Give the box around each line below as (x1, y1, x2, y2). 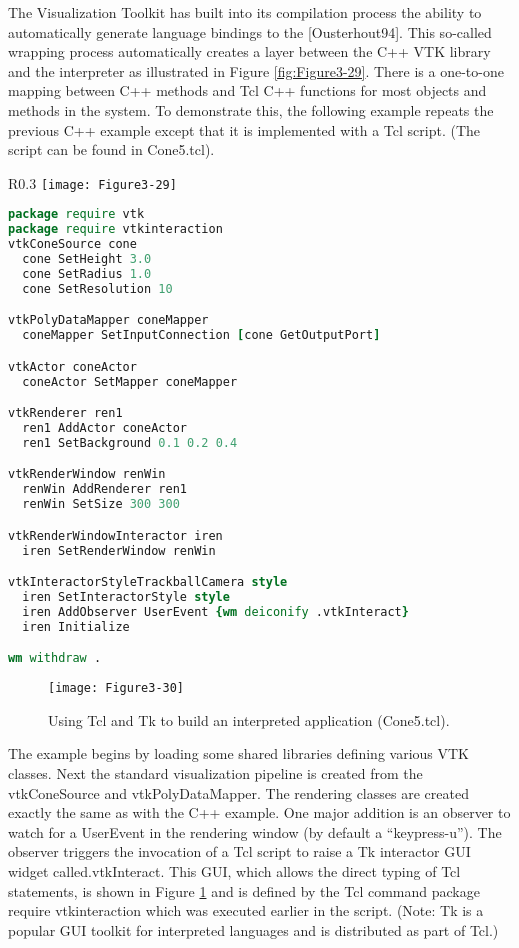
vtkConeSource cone (8, 237, 137, 252)
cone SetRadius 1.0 (22, 266, 152, 281)
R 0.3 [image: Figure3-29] (8, 172, 177, 193)
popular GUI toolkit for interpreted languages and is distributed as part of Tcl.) (8, 919, 499, 940)
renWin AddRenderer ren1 (22, 482, 187, 497)
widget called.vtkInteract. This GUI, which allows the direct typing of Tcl (8, 860, 461, 881)
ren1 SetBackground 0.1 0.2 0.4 (22, 435, 238, 450)
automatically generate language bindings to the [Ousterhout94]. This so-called (8, 21, 492, 42)
